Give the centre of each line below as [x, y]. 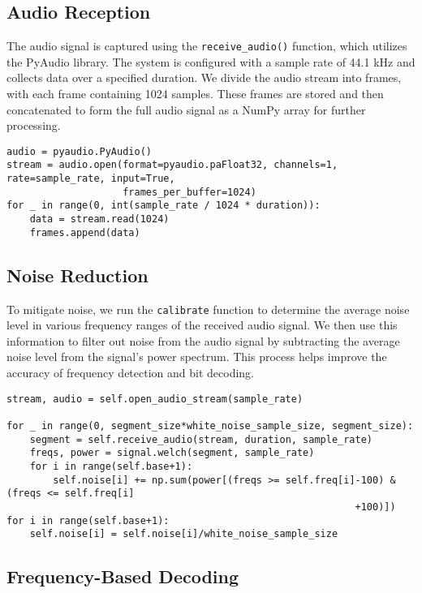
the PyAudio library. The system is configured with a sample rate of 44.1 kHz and [211, 61]
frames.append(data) [85, 232]
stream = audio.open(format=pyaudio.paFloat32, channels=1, [172, 165]
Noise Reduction [78, 275]
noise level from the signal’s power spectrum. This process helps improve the [197, 357]
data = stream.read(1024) [99, 219]
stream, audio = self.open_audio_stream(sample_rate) [155, 399]
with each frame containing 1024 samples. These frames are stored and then [195, 94]
